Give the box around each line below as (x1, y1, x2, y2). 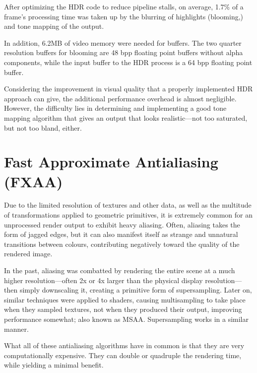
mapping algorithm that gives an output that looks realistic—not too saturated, (4, 112, 248, 123)
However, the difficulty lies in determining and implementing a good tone (4, 103, 227, 113)
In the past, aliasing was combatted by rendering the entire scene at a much (4, 265, 235, 275)
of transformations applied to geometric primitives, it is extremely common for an (4, 210, 253, 220)
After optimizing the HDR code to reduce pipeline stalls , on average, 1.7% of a (4, 1, 244, 11)
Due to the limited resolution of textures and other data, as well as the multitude (4, 200, 252, 210)
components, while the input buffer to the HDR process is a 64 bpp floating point (4, 57, 253, 67)
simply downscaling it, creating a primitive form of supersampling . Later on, (19, 285, 252, 295)
